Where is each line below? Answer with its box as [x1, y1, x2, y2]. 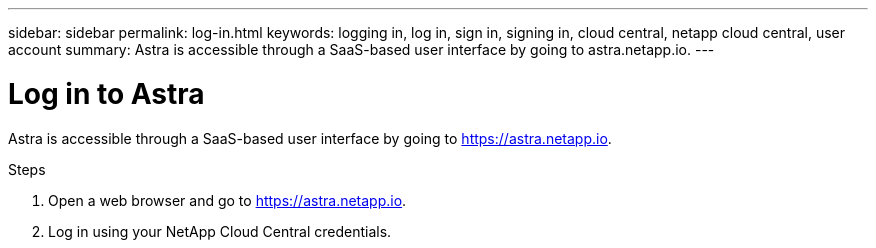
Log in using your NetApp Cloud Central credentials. [48, 222, 392, 240]
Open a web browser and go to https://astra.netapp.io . [48, 191, 407, 209]
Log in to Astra [8, 76, 205, 111]
